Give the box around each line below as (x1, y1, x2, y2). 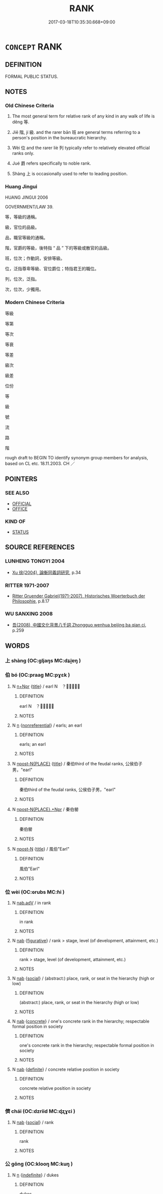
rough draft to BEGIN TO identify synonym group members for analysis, (5, 455, 148, 461)
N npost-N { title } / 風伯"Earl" (12, 846, 70, 852)
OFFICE (12, 506, 28, 512)
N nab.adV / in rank (12, 900, 51, 906)
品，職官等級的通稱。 (5, 234, 48, 240)
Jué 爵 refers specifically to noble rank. (12, 160, 91, 166)
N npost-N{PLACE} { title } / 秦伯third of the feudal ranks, (12, 760, 125, 766)
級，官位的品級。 (5, 224, 39, 230)
